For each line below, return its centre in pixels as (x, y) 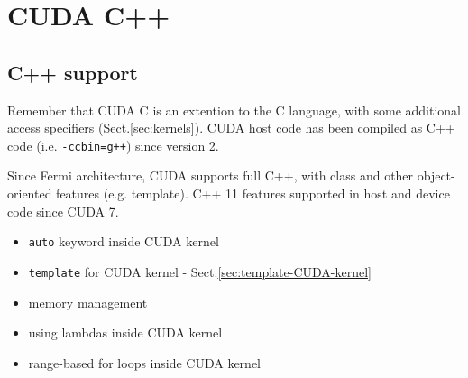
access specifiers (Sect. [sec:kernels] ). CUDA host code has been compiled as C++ (231, 128)
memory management (88, 302)
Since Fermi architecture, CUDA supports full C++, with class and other (211, 175)
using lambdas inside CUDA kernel (125, 332)
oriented (30, 194)
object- (436, 175)
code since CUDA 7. (63, 211)
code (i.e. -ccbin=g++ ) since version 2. (113, 145)
